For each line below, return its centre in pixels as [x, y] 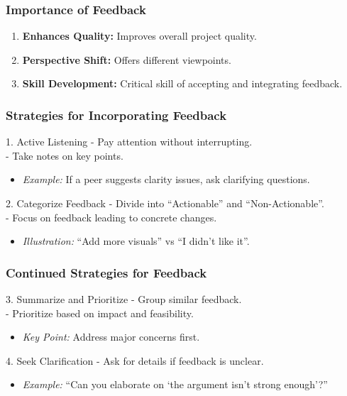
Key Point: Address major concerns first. [111, 337]
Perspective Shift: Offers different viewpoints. [127, 59]
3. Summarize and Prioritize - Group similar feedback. [124, 299]
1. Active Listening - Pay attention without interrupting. [129, 142]
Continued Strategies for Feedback [106, 272]
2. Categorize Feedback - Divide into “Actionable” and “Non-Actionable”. [165, 203]
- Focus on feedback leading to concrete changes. [111, 217]
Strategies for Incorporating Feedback [116, 115]
